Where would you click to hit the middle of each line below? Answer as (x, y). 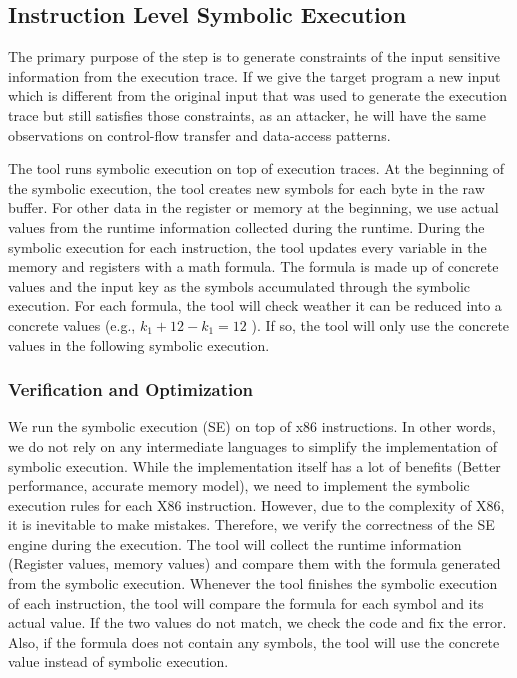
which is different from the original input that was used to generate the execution (257, 95)
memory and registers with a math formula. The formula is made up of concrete (253, 266)
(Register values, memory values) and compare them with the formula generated (254, 563)
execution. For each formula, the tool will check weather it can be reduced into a (255, 305)
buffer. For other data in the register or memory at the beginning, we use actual (253, 207)
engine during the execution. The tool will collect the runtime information (235, 543)
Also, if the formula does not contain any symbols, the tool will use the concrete (254, 641)
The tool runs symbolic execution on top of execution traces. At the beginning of (256, 168)
